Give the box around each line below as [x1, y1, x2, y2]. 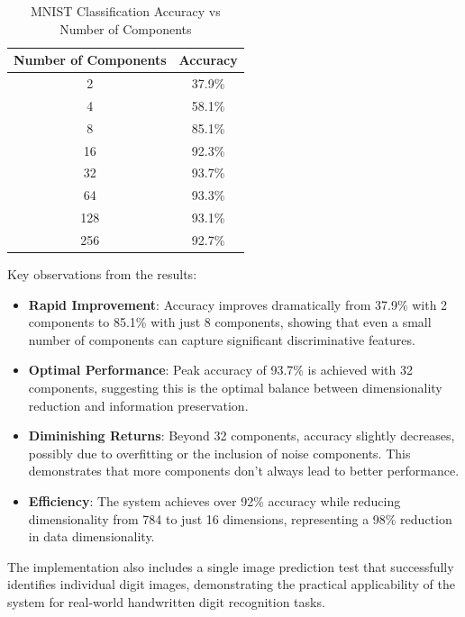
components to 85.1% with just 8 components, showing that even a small [28, 313, 432, 331]
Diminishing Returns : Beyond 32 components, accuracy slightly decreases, [28, 426, 455, 445]
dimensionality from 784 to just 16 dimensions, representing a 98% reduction [28, 509, 452, 528]
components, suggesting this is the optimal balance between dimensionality [28, 378, 442, 396]
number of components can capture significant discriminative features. [28, 330, 415, 349]
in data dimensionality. [28, 527, 155, 546]
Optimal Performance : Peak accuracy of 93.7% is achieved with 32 [28, 360, 413, 379]
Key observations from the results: [7, 265, 197, 284]
